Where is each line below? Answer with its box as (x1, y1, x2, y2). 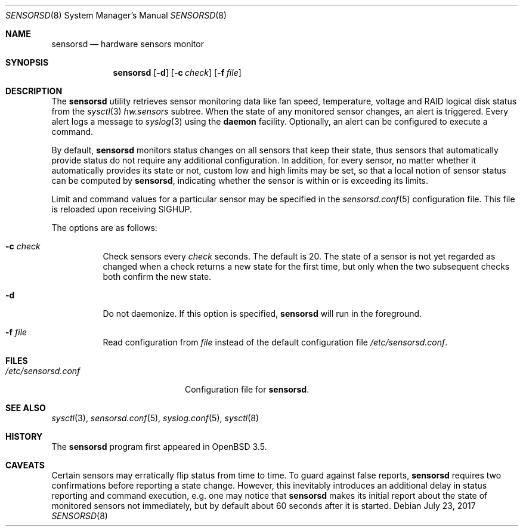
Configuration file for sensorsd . (185, 384, 310, 394)
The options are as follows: (51, 223, 157, 233)
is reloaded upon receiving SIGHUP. (51, 204, 193, 214)
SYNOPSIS (5, 57, 49, 67)
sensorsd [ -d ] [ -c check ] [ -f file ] (113, 67, 242, 78)
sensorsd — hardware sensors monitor (51, 39, 204, 49)
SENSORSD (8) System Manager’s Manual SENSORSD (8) (5, 10, 227, 20)
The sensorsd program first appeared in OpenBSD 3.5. (51, 442, 267, 452)
